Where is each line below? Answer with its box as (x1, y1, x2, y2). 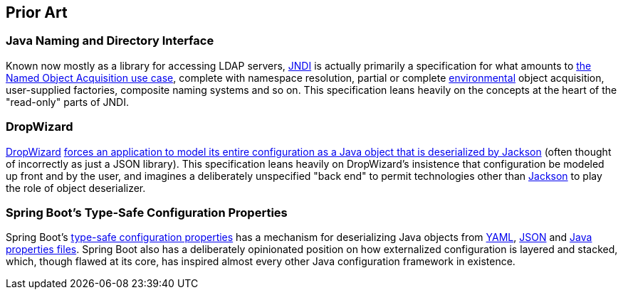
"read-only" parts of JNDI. (6, 95, 129, 108)
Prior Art (6, 4, 68, 21)
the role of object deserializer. (6, 181, 146, 194)
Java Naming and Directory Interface (6, 33, 214, 48)
